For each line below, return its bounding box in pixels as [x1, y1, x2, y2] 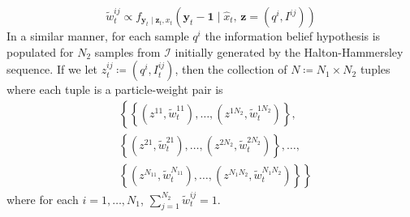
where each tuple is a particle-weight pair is [6, 81, 223, 98]
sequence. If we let [6, 61, 98, 78]
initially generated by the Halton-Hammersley [175, 43, 404, 60]
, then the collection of [175, 61, 287, 78]
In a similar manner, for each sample [6, 28, 189, 44]
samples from [94, 43, 161, 60]
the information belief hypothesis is [205, 28, 381, 44]
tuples [360, 61, 391, 78]
